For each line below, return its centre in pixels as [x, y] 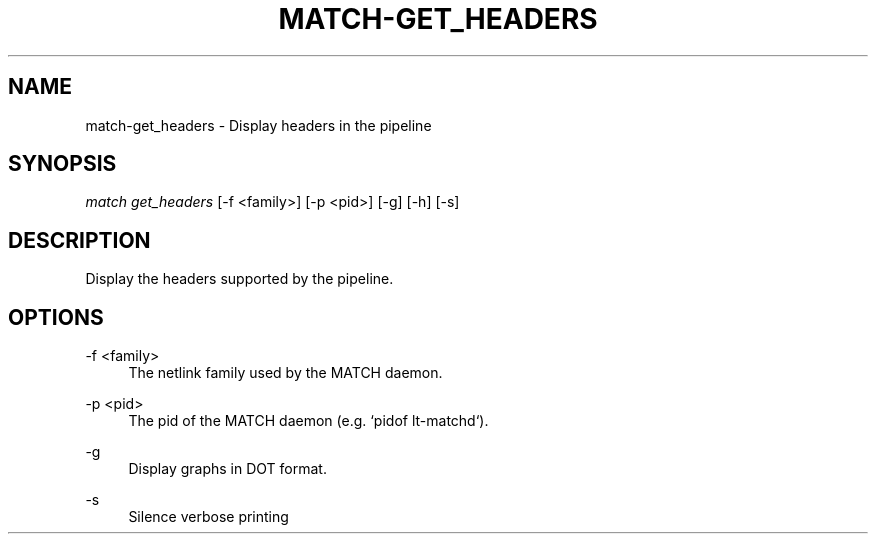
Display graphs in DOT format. [227, 469]
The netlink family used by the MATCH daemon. [285, 373]
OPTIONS [56, 317]
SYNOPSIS [62, 164]
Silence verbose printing [208, 517]
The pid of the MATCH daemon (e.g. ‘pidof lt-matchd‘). [308, 421]
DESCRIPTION [79, 240]
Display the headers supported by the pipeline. [239, 279]
